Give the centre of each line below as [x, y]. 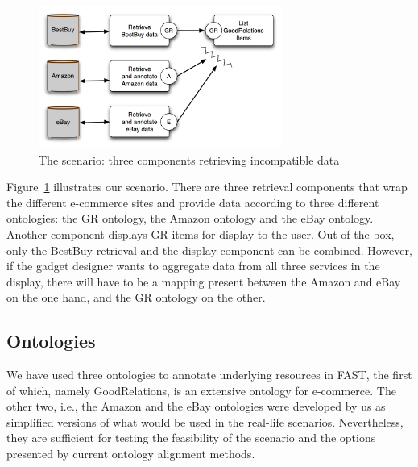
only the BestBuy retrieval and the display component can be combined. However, [209, 250]
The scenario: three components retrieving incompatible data [189, 159]
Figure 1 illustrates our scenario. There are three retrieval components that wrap [207, 187]
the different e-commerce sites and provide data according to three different [193, 202]
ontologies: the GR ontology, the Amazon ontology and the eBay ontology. [190, 218]
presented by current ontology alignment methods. [131, 454]
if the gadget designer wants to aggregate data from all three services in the [193, 266]
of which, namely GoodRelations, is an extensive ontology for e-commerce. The [201, 390]
